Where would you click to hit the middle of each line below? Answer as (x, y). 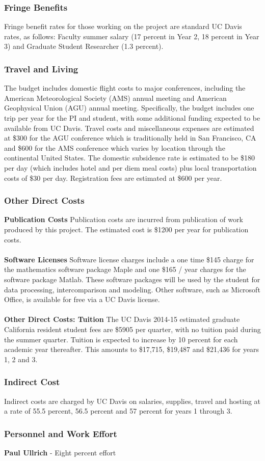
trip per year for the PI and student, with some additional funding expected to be (132, 118)
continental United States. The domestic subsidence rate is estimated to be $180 (130, 158)
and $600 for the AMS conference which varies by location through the (115, 147)
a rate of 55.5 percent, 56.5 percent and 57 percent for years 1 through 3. (118, 411)
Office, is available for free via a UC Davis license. (82, 299)
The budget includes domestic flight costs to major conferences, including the (125, 88)
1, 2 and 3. (21, 359)
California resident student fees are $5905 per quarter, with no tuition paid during (132, 329)
